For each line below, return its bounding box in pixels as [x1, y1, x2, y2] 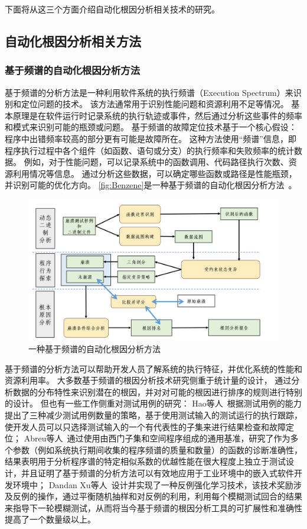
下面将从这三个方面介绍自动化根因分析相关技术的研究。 [5, 3, 220, 15]
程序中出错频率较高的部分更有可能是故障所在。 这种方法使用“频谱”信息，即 [5, 132, 296, 144]
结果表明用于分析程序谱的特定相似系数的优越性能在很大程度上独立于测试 [5, 455, 286, 467]
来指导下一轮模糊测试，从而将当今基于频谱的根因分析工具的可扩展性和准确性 [5, 501, 302, 514]
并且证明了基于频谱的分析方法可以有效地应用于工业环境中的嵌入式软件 [21, 466, 294, 479]
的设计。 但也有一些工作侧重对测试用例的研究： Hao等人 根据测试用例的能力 [5, 397, 302, 409]
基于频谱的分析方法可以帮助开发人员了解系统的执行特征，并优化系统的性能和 [5, 362, 302, 375]
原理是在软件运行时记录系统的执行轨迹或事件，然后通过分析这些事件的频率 [12, 109, 302, 121]
